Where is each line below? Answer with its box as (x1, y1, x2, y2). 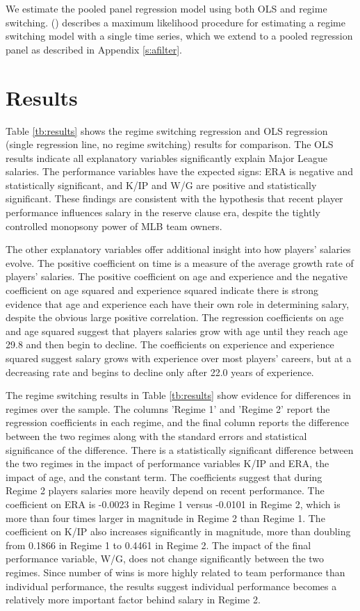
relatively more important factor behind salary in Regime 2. (6, 592, 261, 607)
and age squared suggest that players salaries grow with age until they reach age (6, 323, 348, 338)
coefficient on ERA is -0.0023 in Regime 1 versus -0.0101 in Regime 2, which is (6, 496, 341, 511)
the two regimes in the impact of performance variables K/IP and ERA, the (6, 456, 329, 471)
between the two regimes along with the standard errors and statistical (6, 428, 307, 443)
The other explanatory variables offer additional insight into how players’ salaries (6, 242, 351, 256)
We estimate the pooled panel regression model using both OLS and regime (6, 1, 327, 15)
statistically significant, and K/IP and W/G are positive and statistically (6, 177, 317, 192)
